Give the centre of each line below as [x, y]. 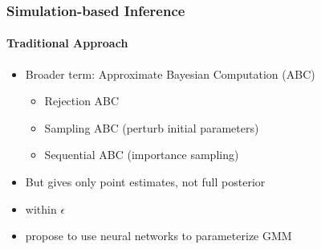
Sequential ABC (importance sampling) [142, 155]
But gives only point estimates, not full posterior [145, 182]
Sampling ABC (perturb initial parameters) [152, 127]
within [41, 208]
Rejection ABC [82, 101]
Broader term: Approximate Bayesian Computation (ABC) [170, 73]
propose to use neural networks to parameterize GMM [158, 236]
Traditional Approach [67, 43]
